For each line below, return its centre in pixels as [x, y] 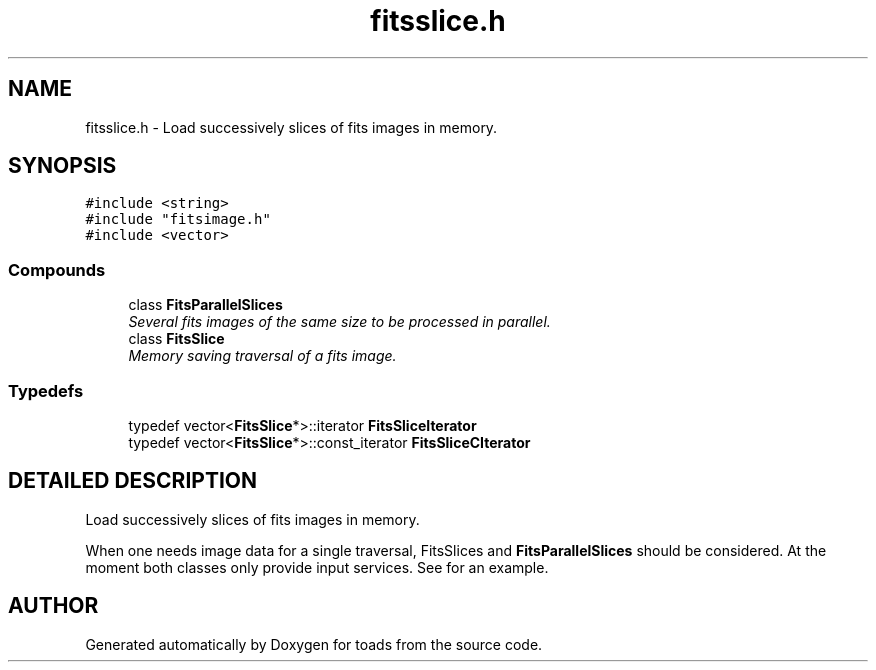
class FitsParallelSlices [205, 305]
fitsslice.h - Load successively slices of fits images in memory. [291, 127]
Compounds [57, 269]
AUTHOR [53, 606]
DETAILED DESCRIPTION [133, 481]
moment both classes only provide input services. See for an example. [317, 567]
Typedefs [46, 390]
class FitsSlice [176, 339]
